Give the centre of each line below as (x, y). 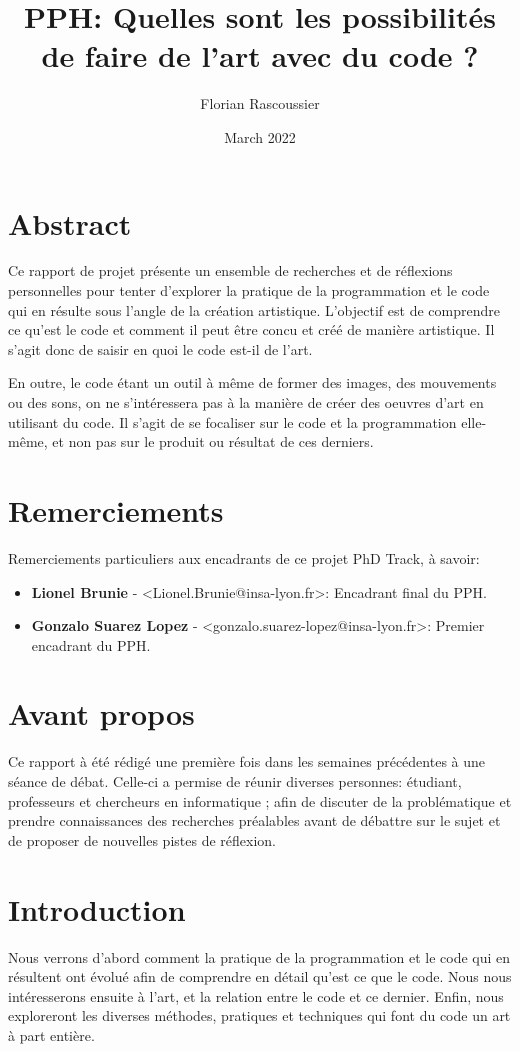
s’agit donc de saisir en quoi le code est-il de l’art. (160, 348)
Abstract (70, 222)
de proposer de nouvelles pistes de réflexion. (142, 839)
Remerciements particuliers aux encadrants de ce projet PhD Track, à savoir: (244, 557)
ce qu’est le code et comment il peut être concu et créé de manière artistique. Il (251, 329)
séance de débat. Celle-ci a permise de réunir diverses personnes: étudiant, (235, 781)
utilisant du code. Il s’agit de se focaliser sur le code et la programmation (232, 421)
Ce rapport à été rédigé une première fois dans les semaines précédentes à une (247, 761)
